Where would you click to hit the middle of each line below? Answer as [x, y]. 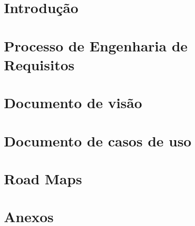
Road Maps [43, 178]
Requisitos [39, 64]
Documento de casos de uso [98, 140]
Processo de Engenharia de [96, 45]
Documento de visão [73, 103]
